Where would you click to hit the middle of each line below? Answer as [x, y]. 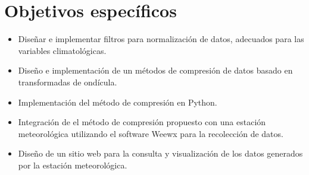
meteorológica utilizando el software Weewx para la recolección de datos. [151, 133]
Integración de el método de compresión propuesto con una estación [142, 122]
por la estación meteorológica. [73, 165]
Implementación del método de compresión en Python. [118, 102]
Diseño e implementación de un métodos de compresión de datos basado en [155, 70]
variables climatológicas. [62, 50]
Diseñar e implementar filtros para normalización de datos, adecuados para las [161, 39]
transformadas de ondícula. [68, 82]
